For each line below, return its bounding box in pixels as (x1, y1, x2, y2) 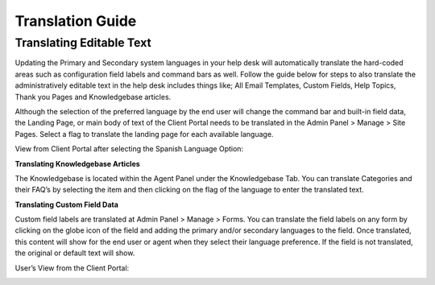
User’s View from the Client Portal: (14, 262, 130, 273)
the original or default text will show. (14, 248, 135, 258)
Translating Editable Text (14, 35, 152, 50)
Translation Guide (14, 12, 137, 30)
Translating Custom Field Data (14, 200, 118, 209)
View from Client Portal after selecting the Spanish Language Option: (14, 144, 244, 154)
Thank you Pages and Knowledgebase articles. (14, 92, 172, 101)
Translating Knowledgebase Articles (14, 159, 140, 168)
